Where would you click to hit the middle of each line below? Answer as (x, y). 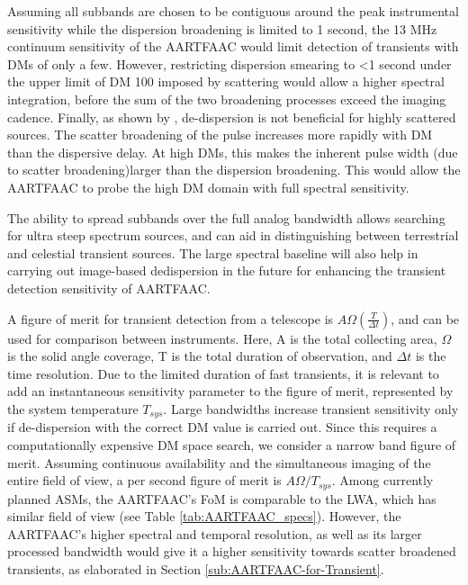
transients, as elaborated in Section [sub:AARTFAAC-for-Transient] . (196, 568)
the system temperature (73, 408)
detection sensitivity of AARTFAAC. (109, 288)
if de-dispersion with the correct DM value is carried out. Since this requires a (222, 427)
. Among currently (382, 480)
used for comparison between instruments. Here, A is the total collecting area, (222, 338)
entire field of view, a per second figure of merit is (144, 480)
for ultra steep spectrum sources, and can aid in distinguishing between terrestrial (233, 235)
